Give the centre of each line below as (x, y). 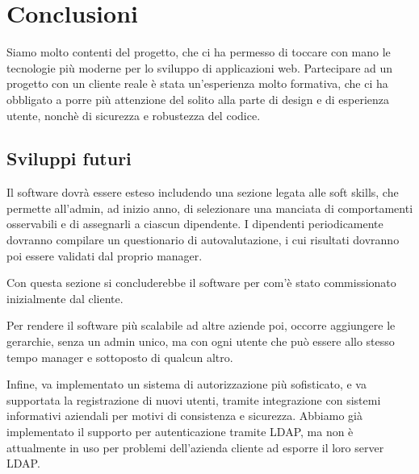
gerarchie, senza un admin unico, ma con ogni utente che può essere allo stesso (201, 341)
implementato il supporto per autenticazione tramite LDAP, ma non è (180, 432)
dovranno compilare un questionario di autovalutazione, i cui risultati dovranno (203, 240)
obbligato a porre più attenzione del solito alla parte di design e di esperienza (198, 99)
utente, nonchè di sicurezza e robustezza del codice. (134, 115)
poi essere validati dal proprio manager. (105, 255)
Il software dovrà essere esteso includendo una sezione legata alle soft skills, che (203, 192)
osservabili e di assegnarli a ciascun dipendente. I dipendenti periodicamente (195, 224)
